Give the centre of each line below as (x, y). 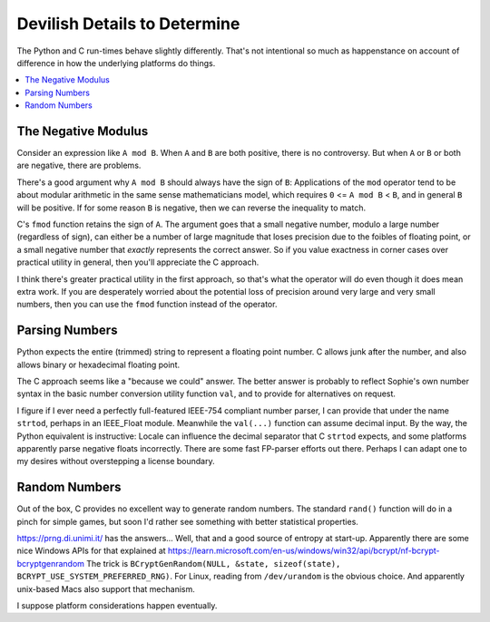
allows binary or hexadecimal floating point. (98, 364)
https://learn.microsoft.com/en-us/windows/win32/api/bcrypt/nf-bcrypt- (304, 551)
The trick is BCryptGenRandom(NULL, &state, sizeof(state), (214, 563)
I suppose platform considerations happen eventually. (117, 605)
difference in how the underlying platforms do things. (116, 63)
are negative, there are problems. (79, 165)
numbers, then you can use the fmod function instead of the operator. (147, 305)
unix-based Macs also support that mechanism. (106, 588)
